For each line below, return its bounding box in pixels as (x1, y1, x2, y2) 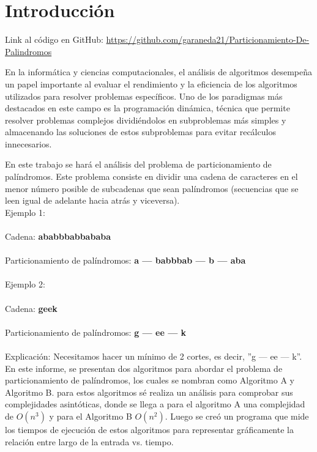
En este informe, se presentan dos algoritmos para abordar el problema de (5, 361, 283, 374)
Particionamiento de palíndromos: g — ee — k (5, 325, 187, 338)
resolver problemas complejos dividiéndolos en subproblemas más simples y (5, 113, 286, 126)
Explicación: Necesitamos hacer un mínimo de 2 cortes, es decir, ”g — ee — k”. (5, 349, 302, 362)
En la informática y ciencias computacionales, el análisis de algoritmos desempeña (5, 65, 312, 78)
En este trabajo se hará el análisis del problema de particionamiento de (5, 158, 272, 171)
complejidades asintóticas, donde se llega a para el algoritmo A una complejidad (5, 398, 305, 410)
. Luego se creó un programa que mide (165, 409, 309, 422)
